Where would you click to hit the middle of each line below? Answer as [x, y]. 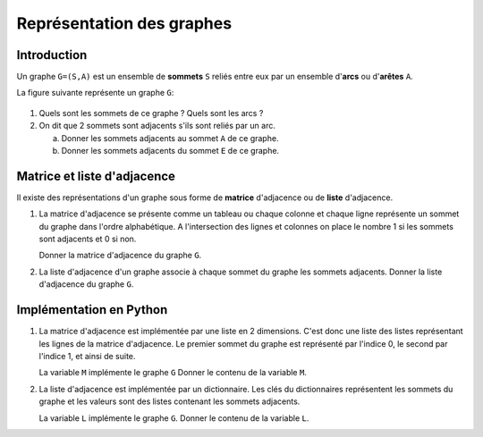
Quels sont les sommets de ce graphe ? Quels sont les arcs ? [151, 113]
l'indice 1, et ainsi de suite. [87, 356]
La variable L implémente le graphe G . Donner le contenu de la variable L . [174, 418]
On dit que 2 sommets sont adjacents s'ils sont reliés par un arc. [157, 126]
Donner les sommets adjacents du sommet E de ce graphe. [170, 151]
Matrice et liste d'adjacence [96, 176]
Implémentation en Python [92, 310]
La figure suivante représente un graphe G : [95, 93]
